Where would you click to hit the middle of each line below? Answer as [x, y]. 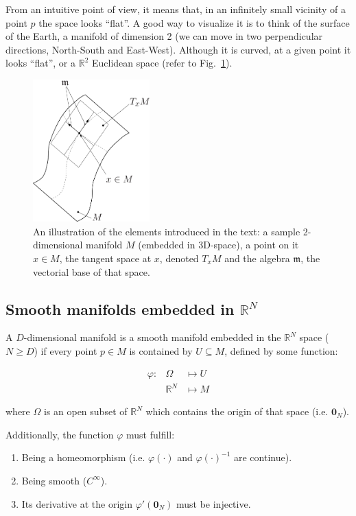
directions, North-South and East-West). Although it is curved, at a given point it [178, 49]
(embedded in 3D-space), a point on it [218, 245]
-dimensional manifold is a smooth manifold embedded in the [152, 337]
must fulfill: [151, 434]
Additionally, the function [60, 434]
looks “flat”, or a [41, 63]
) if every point [66, 350]
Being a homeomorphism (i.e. [83, 457]
